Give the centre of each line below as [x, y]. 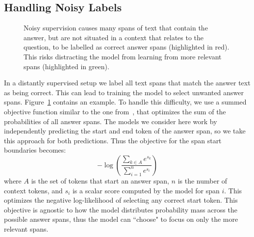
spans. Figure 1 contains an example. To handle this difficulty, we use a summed [125, 102]
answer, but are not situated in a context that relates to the [114, 37]
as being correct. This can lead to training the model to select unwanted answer [124, 92]
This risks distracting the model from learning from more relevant [123, 56]
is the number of [203, 180]
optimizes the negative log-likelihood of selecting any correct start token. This [121, 200]
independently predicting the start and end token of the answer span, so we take [125, 131]
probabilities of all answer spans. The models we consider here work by [111, 121]
